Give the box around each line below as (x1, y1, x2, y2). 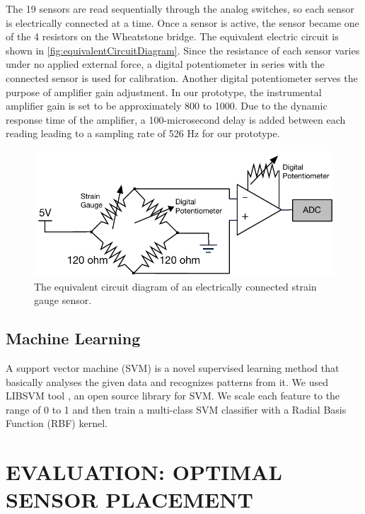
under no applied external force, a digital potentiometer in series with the (6, 57, 325, 71)
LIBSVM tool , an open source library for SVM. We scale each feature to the (6, 388, 340, 403)
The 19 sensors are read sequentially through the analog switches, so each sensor (6, 1, 354, 16)
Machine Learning (6, 327, 141, 349)
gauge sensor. (34, 293, 92, 308)
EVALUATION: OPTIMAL (6, 457, 282, 486)
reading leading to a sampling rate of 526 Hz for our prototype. (6, 126, 280, 141)
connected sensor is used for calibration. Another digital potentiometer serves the (6, 70, 358, 85)
